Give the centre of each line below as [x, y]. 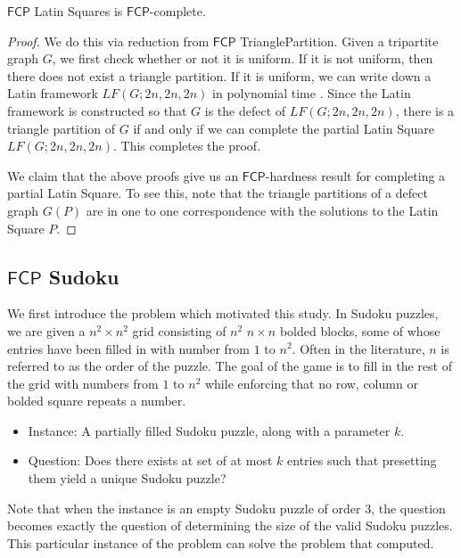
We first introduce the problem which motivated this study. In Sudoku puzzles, [223, 313]
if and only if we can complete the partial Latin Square [284, 128]
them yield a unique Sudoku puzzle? [127, 478]
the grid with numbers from [83, 383]
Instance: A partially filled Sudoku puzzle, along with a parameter [209, 430]
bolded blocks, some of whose [360, 330]
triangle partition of [62, 128]
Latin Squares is [78, 11]
